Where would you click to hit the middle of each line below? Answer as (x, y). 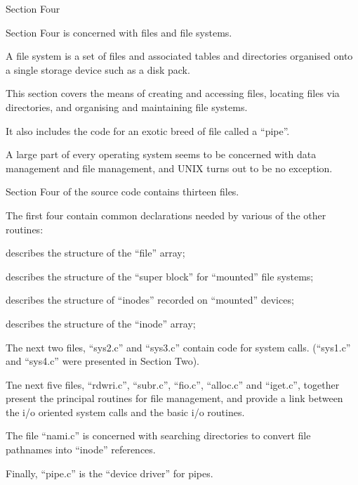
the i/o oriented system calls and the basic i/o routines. (125, 412)
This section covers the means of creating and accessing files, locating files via (173, 93)
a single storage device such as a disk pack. (98, 69)
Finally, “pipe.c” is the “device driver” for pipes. (110, 473)
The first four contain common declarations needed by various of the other (166, 215)
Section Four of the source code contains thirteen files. (122, 192)
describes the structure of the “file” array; (95, 253)
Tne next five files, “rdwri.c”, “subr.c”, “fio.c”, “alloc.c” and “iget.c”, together (173, 384)
